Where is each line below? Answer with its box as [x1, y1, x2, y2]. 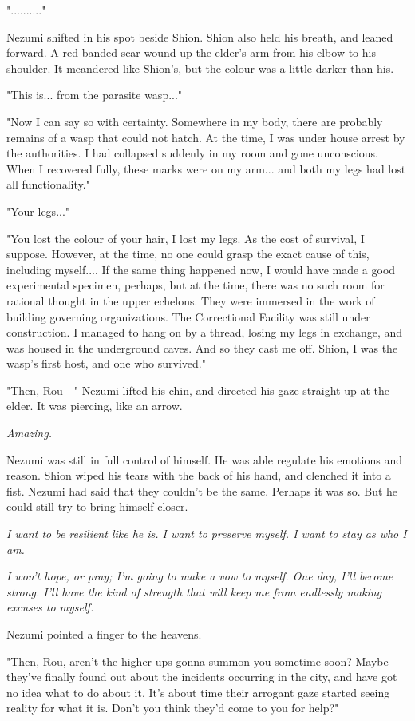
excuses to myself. [6, 599, 94, 615]
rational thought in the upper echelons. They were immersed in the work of [6, 292, 375, 309]
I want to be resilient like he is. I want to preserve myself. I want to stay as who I [6, 525, 407, 542]
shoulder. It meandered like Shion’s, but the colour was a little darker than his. [6, 59, 394, 76]
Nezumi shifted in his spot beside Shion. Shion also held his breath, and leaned [6, 28, 393, 45]
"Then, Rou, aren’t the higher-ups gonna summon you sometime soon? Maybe [6, 652, 389, 669]
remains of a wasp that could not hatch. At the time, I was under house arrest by [6, 129, 405, 145]
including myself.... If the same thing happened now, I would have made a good [6, 261, 396, 277]
